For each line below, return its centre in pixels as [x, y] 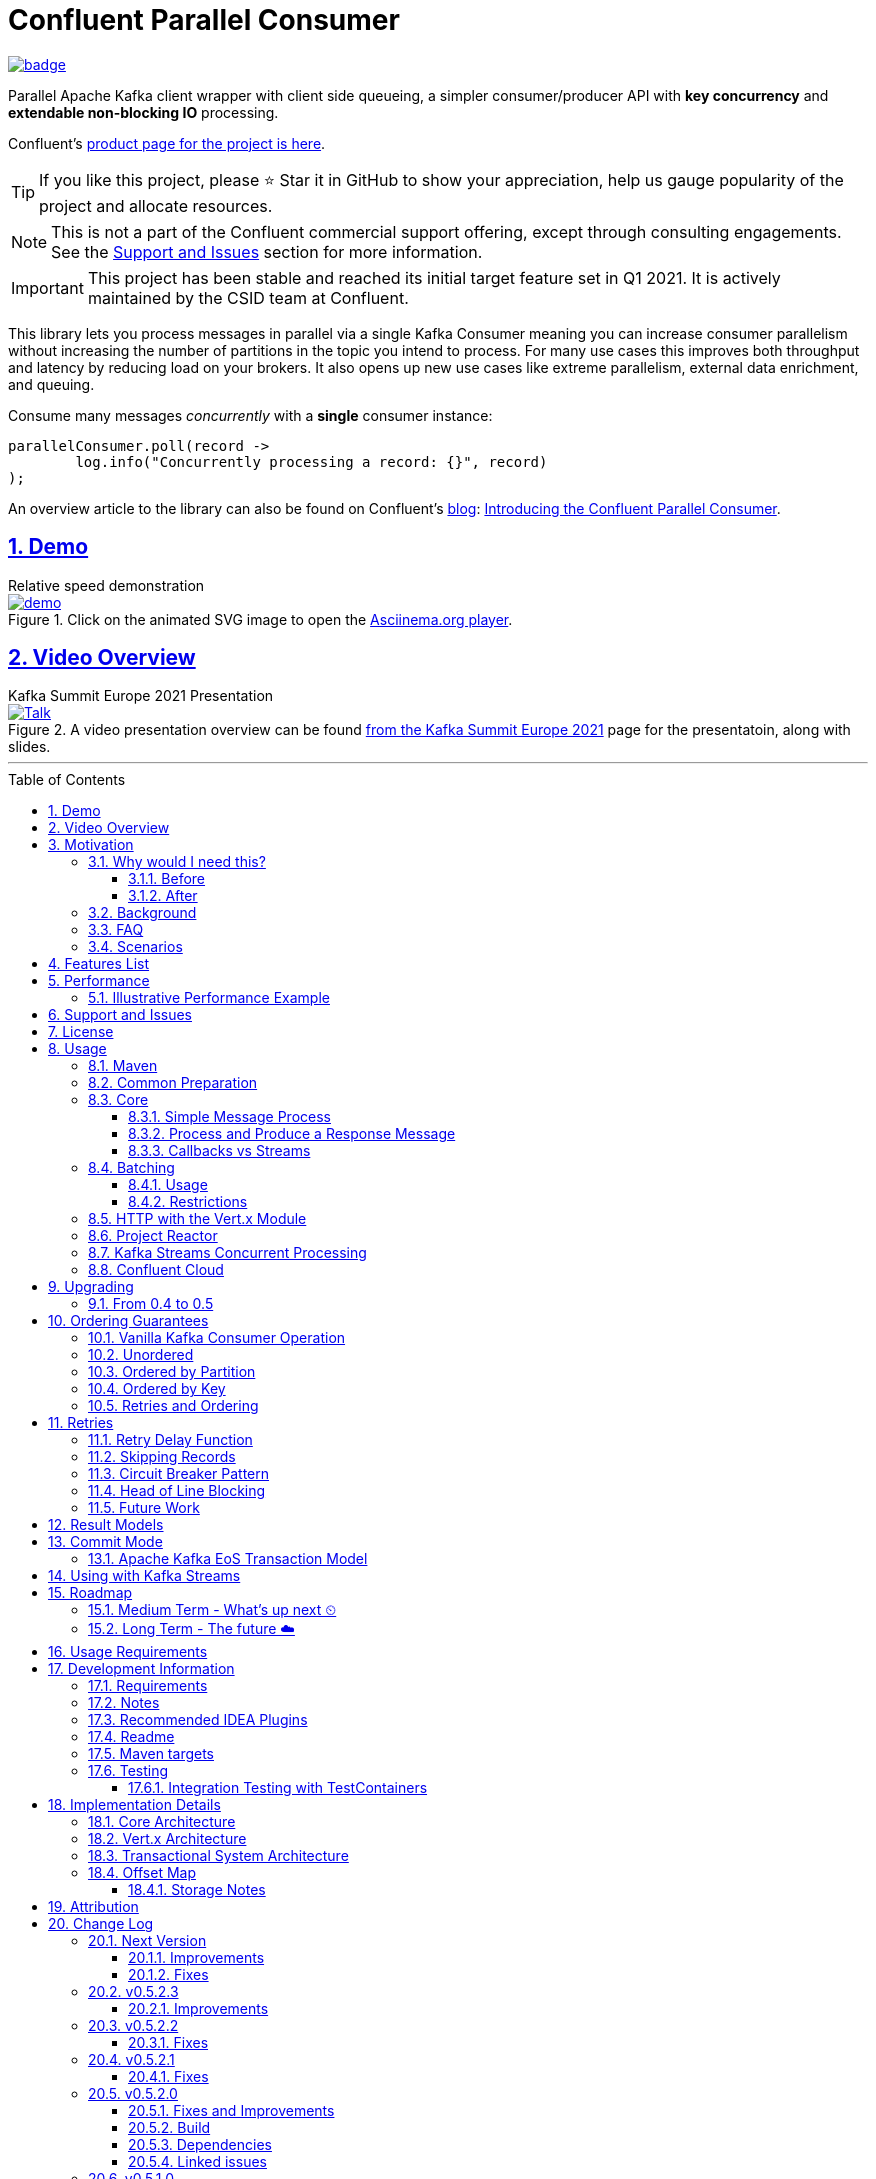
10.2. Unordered [141, 1355]
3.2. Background [142, 913]
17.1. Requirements [148, 1686]
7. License [81, 1032]
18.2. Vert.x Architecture [167, 1839]
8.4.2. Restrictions [188, 1202]
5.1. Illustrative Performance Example [209, 998]
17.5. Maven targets [151, 1754]
